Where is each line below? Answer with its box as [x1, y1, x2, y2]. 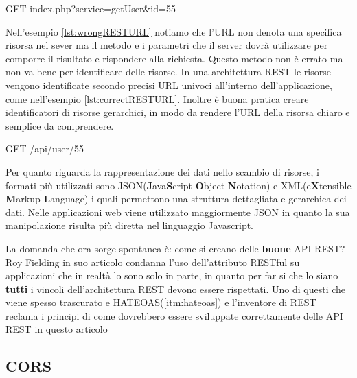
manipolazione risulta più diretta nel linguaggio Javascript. [5, 218, 254, 233]
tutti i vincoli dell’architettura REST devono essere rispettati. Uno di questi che [5, 281, 346, 296]
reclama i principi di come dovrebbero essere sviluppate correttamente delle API [5, 308, 343, 322]
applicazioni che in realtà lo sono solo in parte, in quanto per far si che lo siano [5, 268, 338, 283]
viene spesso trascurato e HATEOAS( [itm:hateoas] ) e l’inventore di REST [5, 295, 316, 309]
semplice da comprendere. [5, 118, 114, 132]
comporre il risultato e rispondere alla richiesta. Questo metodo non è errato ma [5, 51, 343, 65]
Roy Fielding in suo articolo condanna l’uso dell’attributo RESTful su [5, 255, 300, 269]
